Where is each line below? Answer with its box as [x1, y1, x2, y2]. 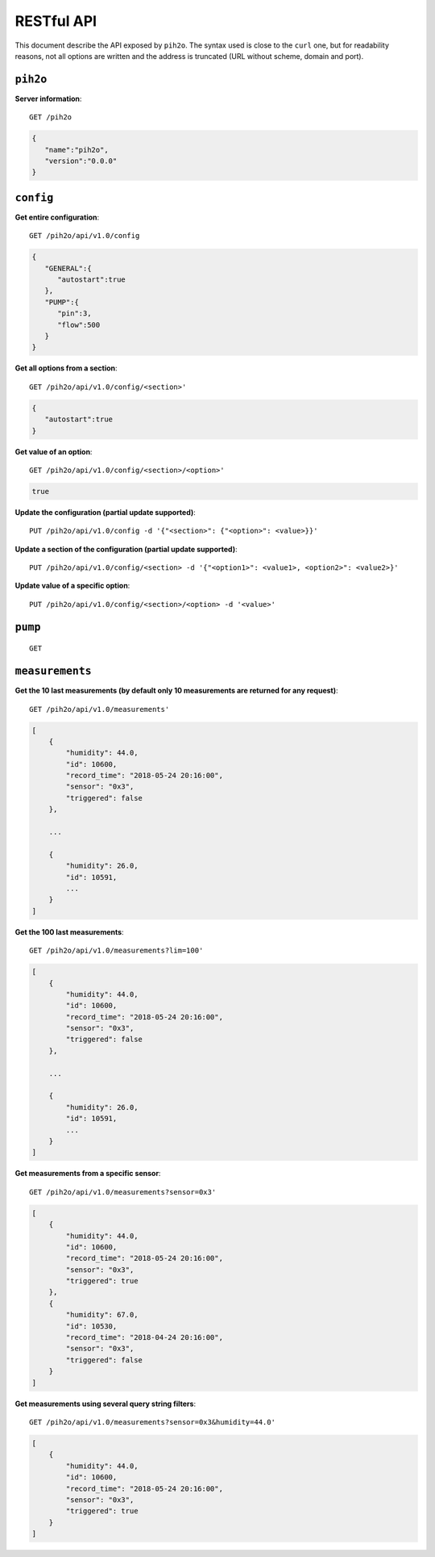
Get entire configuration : [14, 212, 100, 222]
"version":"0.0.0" [44, 157, 118, 165]
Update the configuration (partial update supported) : [14, 507, 197, 517]
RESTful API [14, 12, 97, 30]
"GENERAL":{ [44, 263, 92, 273]
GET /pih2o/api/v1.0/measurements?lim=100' [29, 946, 204, 956]
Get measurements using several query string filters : [14, 1399, 197, 1408]
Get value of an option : [14, 446, 93, 456]
